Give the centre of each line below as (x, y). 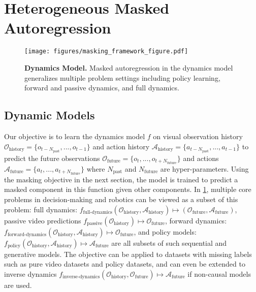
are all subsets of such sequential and (169, 242)
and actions (201, 158)
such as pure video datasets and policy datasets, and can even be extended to (125, 264)
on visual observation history (198, 136)
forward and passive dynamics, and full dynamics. (102, 88)
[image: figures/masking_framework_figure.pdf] (106, 52)
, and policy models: (165, 231)
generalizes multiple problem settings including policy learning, (122, 77)
